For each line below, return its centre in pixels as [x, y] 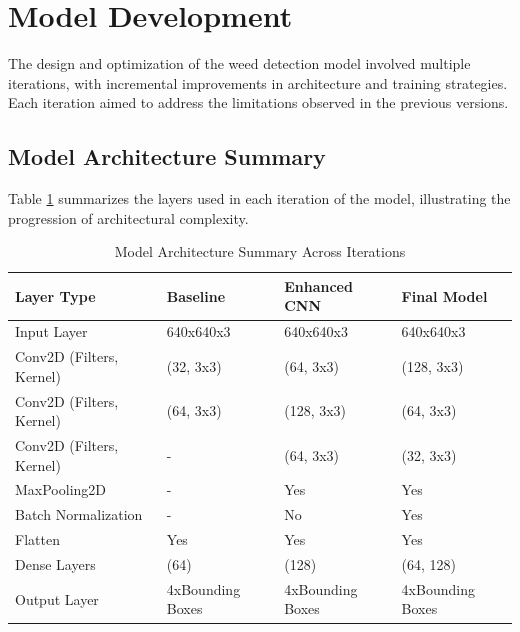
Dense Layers [55, 564]
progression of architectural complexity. [128, 217]
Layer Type [55, 295]
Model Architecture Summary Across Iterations [260, 251]
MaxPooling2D [61, 489]
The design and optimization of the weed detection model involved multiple [239, 63]
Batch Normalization [79, 514]
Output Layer [57, 598]
